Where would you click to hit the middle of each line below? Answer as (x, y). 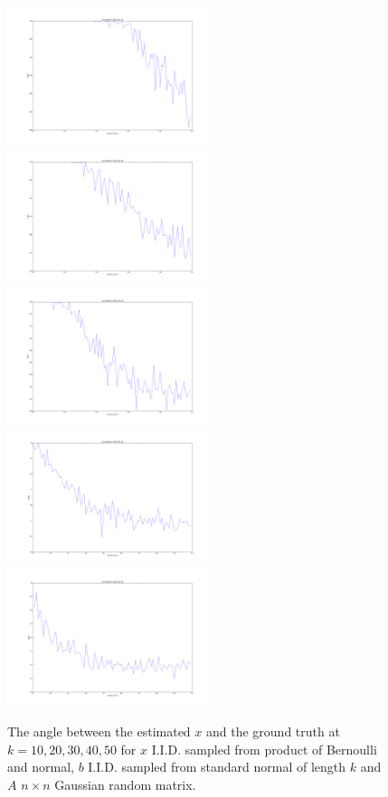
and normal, (41, 767)
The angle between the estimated (99, 731)
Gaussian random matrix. (125, 784)
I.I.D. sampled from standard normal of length (217, 767)
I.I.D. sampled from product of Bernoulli (264, 749)
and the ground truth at (273, 731)
